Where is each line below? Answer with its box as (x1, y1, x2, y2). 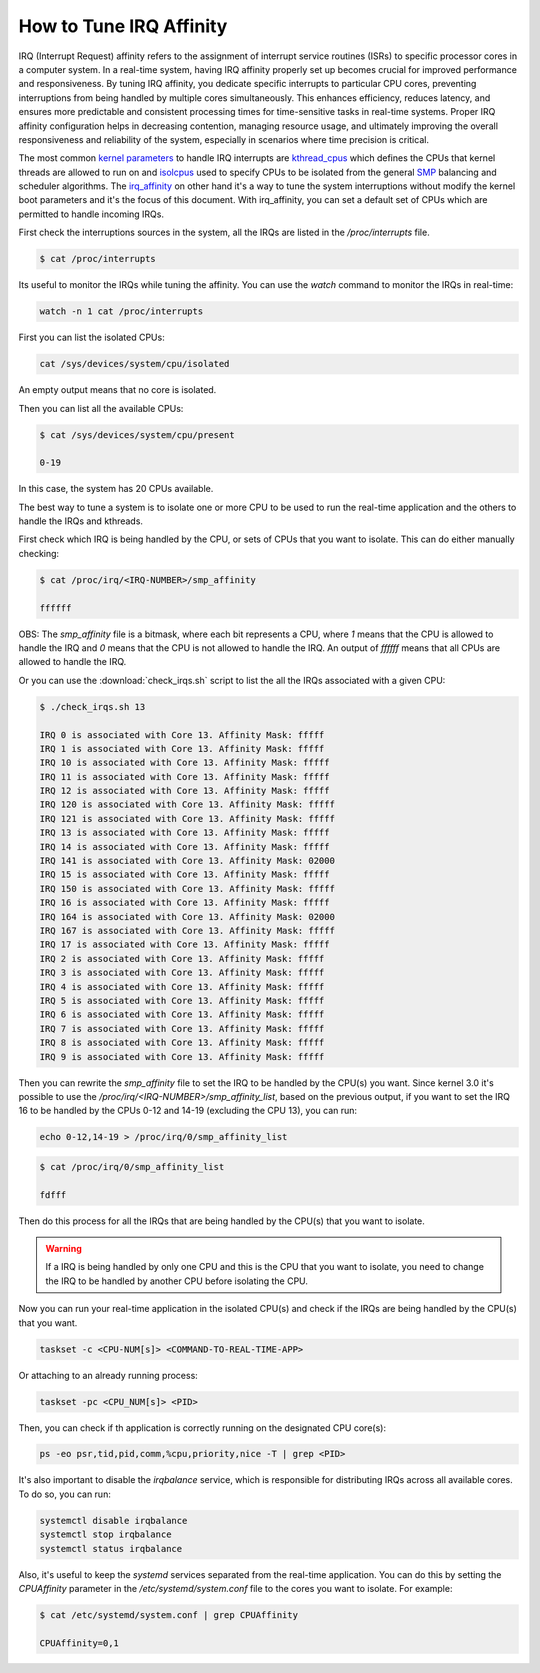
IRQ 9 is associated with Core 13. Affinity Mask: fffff (39, 1051, 325, 1062)
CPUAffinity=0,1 (39, 1637, 120, 1649)
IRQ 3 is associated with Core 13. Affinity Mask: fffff (39, 967, 325, 979)
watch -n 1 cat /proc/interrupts (39, 306, 204, 317)
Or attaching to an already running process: (18, 1369, 199, 1381)
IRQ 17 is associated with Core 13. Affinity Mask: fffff (39, 939, 330, 950)
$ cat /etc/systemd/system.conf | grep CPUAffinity (39, 1609, 299, 1620)
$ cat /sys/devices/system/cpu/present (39, 429, 235, 440)
